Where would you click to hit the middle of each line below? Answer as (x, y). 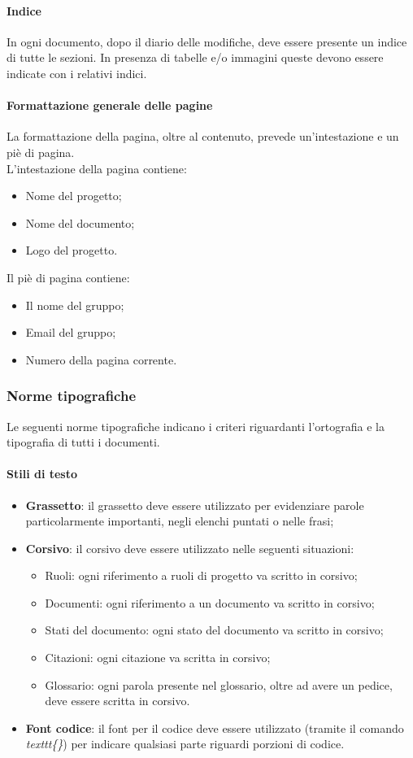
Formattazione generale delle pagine (110, 105)
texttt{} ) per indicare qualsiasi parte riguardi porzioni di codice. (185, 744)
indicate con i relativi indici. (77, 73)
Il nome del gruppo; (75, 305)
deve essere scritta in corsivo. (117, 701)
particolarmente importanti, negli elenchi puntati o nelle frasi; (180, 521)
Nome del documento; (80, 222)
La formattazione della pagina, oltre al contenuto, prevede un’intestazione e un (203, 136)
